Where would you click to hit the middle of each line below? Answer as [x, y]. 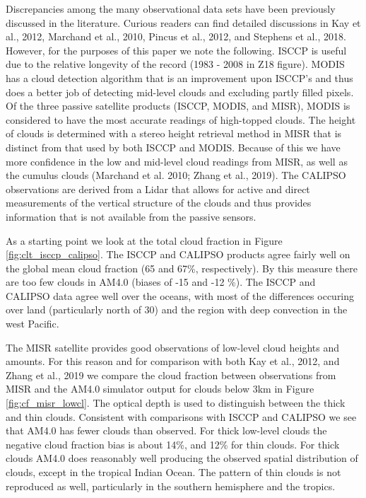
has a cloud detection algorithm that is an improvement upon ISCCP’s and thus [179, 77]
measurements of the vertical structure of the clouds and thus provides [159, 203]
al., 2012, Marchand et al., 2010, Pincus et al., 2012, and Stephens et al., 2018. [176, 36]
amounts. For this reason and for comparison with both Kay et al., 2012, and [173, 361]
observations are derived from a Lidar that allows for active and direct [158, 189]
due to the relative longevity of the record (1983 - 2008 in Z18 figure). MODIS [175, 64]
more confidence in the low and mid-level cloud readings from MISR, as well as [177, 161]
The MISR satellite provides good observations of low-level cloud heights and [172, 347]
